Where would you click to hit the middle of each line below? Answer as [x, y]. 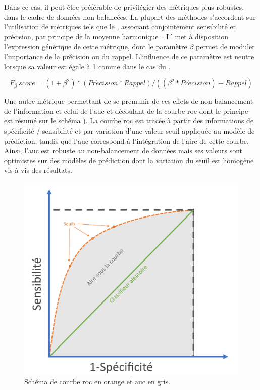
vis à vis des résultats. [38, 170]
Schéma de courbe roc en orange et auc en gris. [97, 382]
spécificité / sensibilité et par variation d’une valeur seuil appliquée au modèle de [129, 130]
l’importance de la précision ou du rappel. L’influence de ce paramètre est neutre [129, 56]
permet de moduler [225, 46]
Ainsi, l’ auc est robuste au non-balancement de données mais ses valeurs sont [123, 150]
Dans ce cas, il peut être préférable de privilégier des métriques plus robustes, [124, 7]
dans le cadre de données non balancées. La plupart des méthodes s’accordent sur [130, 16]
